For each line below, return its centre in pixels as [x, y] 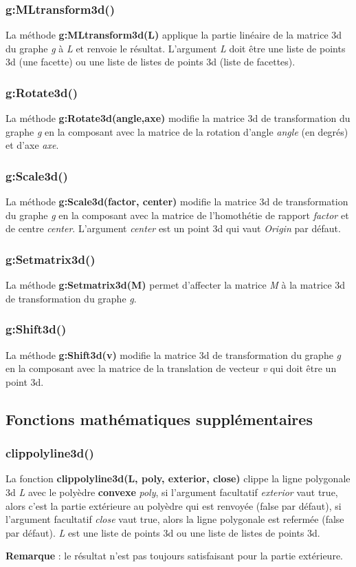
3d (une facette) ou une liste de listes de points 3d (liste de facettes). [151, 62]
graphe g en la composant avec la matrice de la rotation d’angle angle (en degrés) [177, 131]
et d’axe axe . [32, 145]
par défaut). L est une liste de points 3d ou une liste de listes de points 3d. [163, 532]
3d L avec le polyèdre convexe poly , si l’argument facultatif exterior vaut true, [172, 492]
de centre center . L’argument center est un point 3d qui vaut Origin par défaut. [173, 228]
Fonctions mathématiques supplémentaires [159, 419]
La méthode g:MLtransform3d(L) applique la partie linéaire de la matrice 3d [174, 35]
